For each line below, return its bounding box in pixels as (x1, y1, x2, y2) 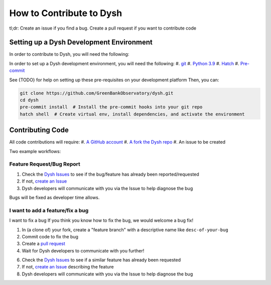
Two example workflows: (9, 148, 61, 154)
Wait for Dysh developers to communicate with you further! (22, 247, 145, 253)
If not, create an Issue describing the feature (22, 264, 114, 270)
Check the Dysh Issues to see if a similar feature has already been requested (22, 257, 181, 263)
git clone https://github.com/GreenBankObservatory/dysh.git (20, 90, 174, 96)
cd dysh (20, 97, 39, 103)
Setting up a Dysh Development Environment (9, 38, 153, 47)
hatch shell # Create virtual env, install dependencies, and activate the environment (20, 111, 245, 117)
